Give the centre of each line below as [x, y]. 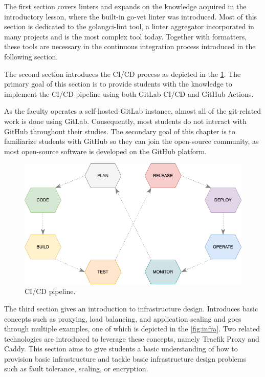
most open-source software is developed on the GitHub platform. [106, 151]
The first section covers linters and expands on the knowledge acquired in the [125, 6]
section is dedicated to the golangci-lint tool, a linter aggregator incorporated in [129, 26]
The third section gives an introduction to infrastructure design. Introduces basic [131, 308]
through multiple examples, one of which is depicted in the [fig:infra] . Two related [132, 329]
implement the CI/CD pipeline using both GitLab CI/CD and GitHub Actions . [129, 93]
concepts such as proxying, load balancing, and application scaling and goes [123, 318]
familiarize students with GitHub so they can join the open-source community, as [131, 141]
